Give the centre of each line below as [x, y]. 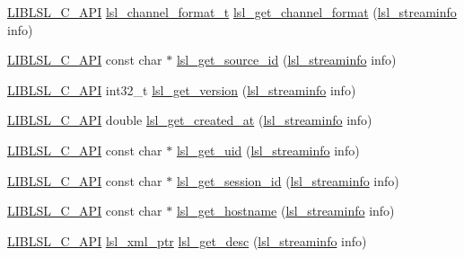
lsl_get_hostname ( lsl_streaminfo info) [285, 211]
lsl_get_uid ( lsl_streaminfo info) [268, 150]
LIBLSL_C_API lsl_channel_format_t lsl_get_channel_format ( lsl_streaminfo [232, 12]
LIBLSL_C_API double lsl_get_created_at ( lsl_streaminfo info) [190, 120]
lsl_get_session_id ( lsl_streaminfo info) [288, 180]
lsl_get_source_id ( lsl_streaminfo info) [286, 60]
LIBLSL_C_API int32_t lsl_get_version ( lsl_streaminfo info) [182, 89]
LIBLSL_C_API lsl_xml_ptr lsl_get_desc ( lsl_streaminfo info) [187, 240]
